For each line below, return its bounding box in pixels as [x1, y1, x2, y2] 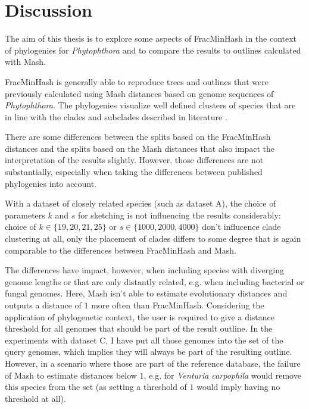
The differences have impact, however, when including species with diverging [5, 264, 284, 276]
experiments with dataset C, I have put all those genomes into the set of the [5, 333, 283, 346]
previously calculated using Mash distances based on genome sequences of [5, 87, 274, 99]
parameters [5, 208, 45, 221]
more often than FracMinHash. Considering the [91, 299, 264, 311]
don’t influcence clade [202, 220, 281, 233]
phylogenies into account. [5, 177, 97, 189]
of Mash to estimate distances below [5, 369, 137, 381]
